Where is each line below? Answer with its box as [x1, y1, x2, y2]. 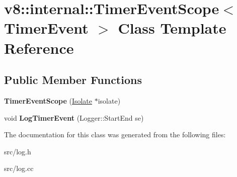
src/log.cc [4, 163, 34, 173]
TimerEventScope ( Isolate [4, 95, 93, 106]
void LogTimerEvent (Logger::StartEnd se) [4, 112, 144, 123]
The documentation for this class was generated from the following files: [4, 129, 226, 140]
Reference [4, 37, 74, 58]
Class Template [118, 18, 226, 38]
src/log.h [4, 146, 31, 156]
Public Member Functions [4, 72, 142, 87]
